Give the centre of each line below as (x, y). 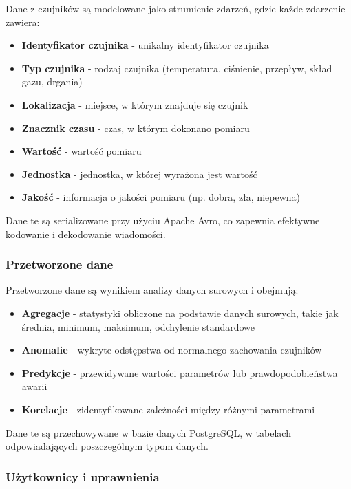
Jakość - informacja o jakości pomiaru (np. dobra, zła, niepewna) (161, 197)
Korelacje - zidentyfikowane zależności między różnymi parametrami (168, 409)
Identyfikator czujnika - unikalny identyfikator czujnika (145, 45)
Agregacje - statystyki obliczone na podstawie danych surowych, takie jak (180, 313)
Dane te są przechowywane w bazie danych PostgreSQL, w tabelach (148, 432)
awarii (34, 386)
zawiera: (23, 22)
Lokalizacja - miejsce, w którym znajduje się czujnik (135, 104)
